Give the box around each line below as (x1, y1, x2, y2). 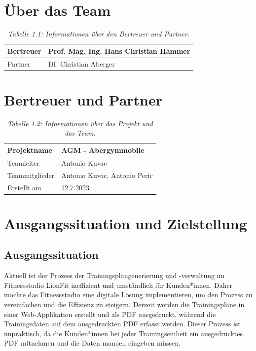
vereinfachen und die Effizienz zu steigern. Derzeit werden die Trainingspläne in (4, 299, 245, 309)
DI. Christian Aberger (48, 58, 115, 69)
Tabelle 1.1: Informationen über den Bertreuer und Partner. (8, 29, 190, 39)
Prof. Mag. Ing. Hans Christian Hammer (48, 45, 190, 56)
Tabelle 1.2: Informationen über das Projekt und (7, 118, 153, 128)
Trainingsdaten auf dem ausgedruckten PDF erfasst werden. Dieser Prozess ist (4, 318, 241, 329)
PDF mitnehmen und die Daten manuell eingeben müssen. (4, 338, 181, 348)
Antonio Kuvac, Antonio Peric (61, 170, 153, 180)
